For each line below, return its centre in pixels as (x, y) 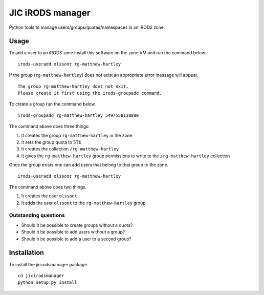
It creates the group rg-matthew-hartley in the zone (77, 135)
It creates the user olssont (49, 196)
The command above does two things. (48, 187)
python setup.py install (47, 283)
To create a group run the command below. (53, 104)
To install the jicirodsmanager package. (49, 264)
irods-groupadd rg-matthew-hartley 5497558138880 (78, 115)
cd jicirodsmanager (41, 275)
